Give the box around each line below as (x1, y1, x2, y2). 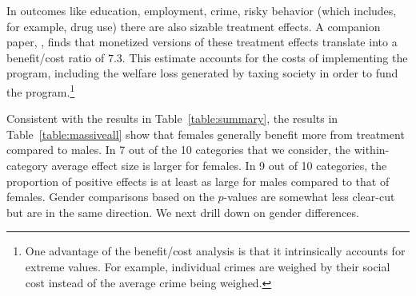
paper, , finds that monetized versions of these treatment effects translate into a (6, 34, 398, 50)
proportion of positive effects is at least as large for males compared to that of (6, 172, 390, 189)
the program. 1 (6, 81, 75, 100)
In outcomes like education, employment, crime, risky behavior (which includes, (6, 2, 397, 18)
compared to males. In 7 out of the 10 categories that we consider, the (6, 141, 351, 158)
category (6, 157, 48, 173)
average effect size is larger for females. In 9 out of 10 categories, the (51, 157, 387, 173)
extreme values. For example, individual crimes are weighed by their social (25, 258, 390, 274)
